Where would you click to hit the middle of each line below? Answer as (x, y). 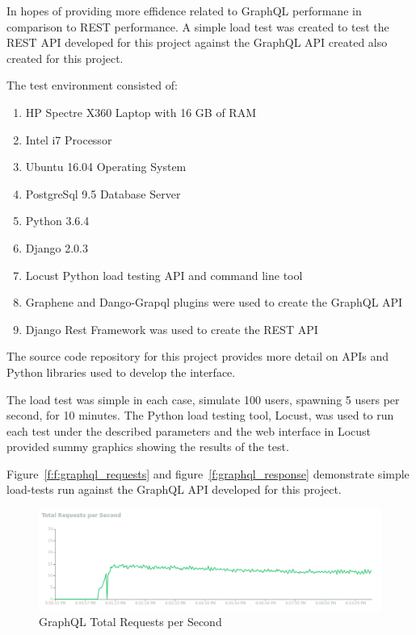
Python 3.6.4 (57, 221)
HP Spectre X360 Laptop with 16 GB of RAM (141, 112)
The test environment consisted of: (92, 85)
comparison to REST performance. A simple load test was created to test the (198, 26)
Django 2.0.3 (57, 247)
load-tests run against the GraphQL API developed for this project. (174, 489)
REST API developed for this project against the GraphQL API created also (197, 42)
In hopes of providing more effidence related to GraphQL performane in (184, 10)
